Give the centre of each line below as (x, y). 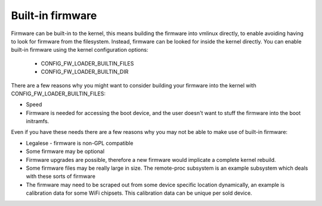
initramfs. (38, 121)
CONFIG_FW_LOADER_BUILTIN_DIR (85, 72)
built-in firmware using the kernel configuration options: (80, 50)
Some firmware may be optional (65, 151)
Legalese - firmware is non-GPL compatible (80, 143)
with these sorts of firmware (61, 176)
